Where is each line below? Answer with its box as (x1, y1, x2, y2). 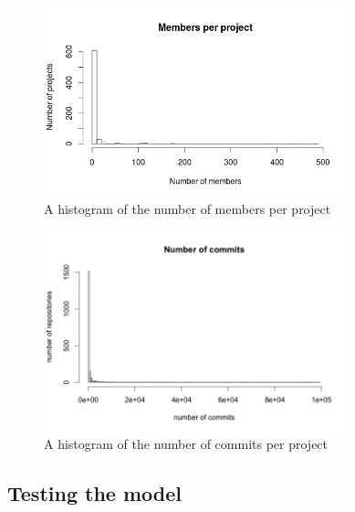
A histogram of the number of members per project (44, 199, 331, 219)
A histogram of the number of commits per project (44, 433, 329, 453)
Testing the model (7, 478, 182, 507)
